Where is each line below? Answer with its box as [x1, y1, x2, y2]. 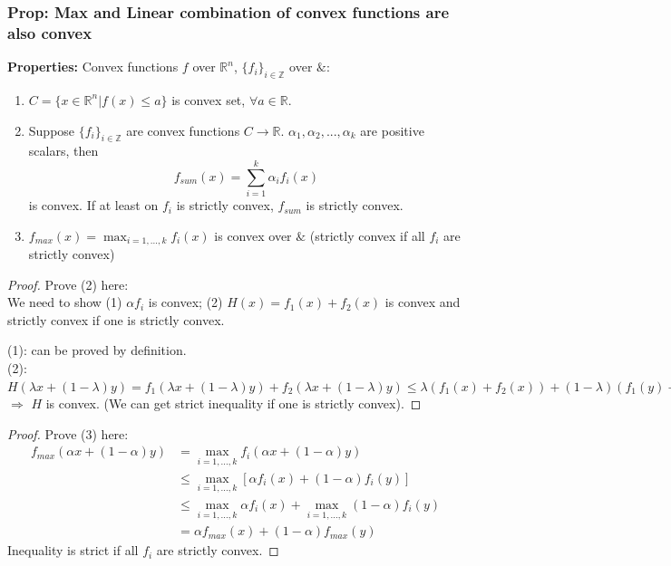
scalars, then [28, 141, 99, 160]
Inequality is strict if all [7, 541, 139, 560]
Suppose [28, 120, 75, 139]
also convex [7, 21, 92, 43]
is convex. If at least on [28, 196, 159, 215]
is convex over [214, 225, 292, 245]
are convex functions [126, 120, 240, 139]
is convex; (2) [148, 293, 223, 312]
